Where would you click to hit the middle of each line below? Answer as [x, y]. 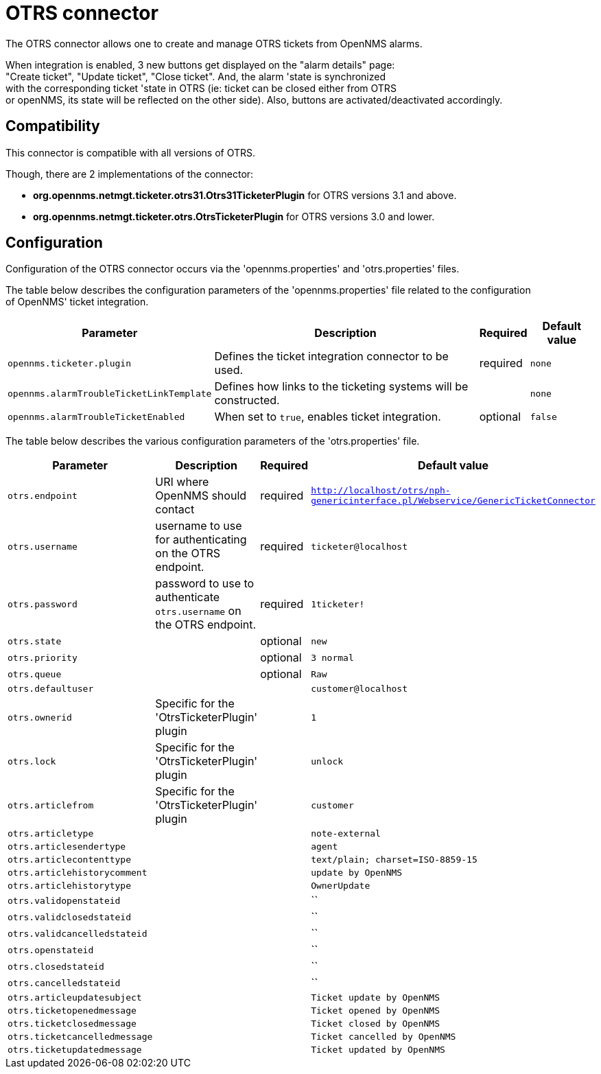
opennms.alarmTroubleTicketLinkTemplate [110, 393]
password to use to [205, 584]
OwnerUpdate [341, 886]
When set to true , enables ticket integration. [328, 417]
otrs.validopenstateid [64, 900]
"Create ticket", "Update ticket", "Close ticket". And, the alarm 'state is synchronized [196, 76]
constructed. [247, 400]
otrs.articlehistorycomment [78, 873]
